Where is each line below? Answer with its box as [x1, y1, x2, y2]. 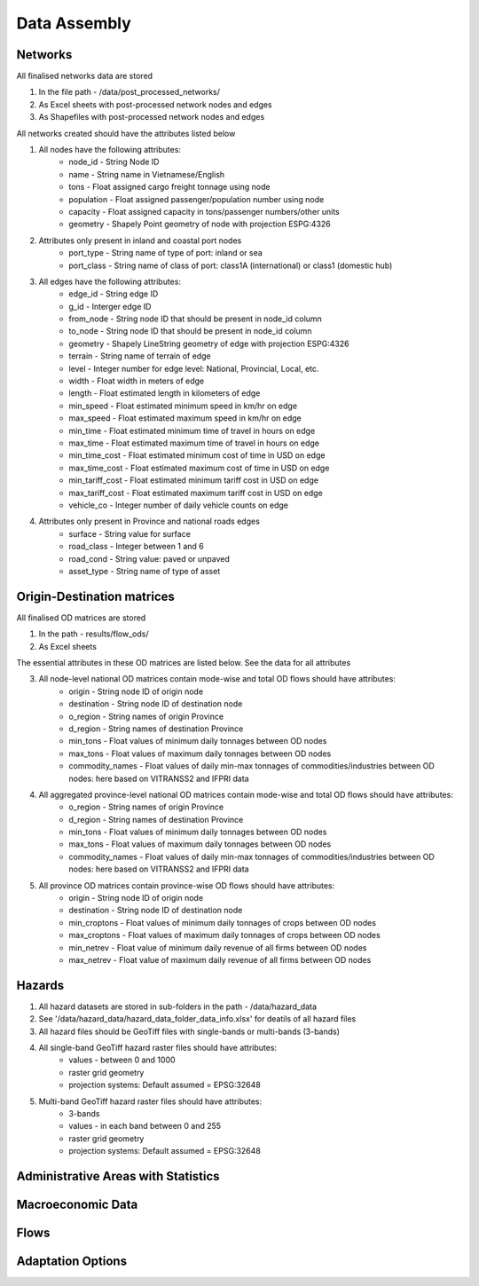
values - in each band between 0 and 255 [68, 1121, 222, 1132]
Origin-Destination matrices [16, 588, 175, 604]
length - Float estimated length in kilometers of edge [68, 388, 261, 398]
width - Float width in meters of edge [68, 375, 205, 386]
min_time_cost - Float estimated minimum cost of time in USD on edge [68, 450, 326, 461]
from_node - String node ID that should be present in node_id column [68, 313, 323, 324]
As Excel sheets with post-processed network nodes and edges [38, 99, 272, 110]
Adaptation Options [16, 1254, 128, 1269]
